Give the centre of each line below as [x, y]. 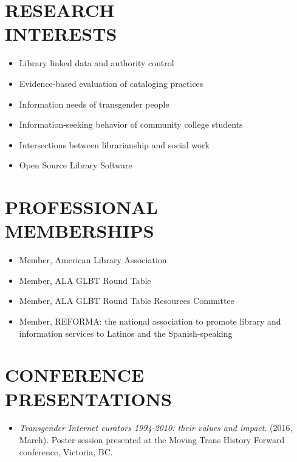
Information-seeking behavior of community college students [131, 124]
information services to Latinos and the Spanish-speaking [126, 333]
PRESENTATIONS [88, 398]
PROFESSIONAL [82, 207]
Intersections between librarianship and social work [114, 144]
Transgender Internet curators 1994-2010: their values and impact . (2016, [156, 428]
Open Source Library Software [76, 165]
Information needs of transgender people [94, 104]
